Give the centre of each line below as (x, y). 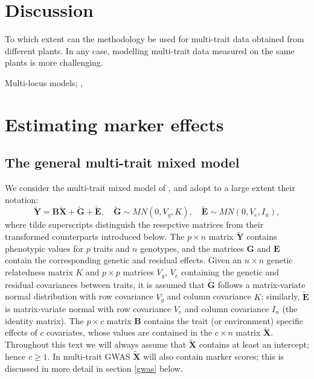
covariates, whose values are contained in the (130, 332)
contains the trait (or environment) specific (223, 320)
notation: (22, 199)
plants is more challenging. (54, 62)
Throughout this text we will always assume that (96, 344)
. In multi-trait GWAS (89, 356)
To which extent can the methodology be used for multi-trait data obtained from (155, 39)
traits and (111, 248)
